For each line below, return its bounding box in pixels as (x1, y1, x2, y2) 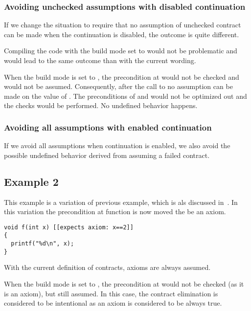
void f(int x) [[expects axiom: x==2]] (4, 223, 134, 231)
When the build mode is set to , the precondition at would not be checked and (4, 71, 239, 82)
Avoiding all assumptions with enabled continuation (4, 121, 212, 133)
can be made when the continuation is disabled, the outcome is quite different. (4, 29, 239, 39)
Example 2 (4, 174, 59, 189)
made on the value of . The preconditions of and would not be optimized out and (4, 90, 247, 101)
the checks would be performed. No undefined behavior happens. (4, 100, 198, 111)
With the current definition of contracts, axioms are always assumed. (4, 262, 211, 272)
